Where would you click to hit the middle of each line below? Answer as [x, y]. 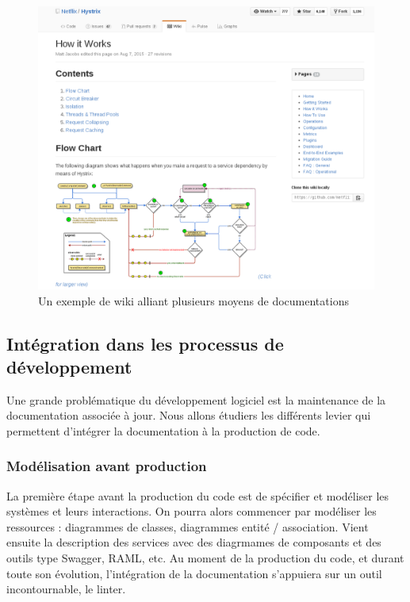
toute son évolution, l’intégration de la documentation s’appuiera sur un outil [194, 573]
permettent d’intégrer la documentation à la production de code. [163, 430]
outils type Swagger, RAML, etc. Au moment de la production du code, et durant [205, 558]
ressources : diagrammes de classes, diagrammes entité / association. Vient [188, 526]
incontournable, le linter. [66, 589]
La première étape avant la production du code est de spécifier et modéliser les [198, 495]
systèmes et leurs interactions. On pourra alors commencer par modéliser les [192, 511]
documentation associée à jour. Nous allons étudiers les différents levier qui [189, 415]
